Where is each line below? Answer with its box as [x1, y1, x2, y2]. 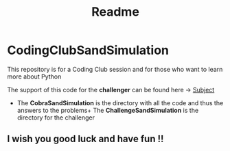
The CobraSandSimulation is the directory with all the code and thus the [16, 98, 224, 107]
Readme [91, 4, 139, 20]
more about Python [7, 72, 62, 81]
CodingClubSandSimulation [7, 42, 170, 58]
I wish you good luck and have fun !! [7, 133, 164, 145]
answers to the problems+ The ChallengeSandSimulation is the [16, 106, 199, 114]
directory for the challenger [16, 113, 95, 122]
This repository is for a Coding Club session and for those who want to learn [7, 65, 223, 73]
